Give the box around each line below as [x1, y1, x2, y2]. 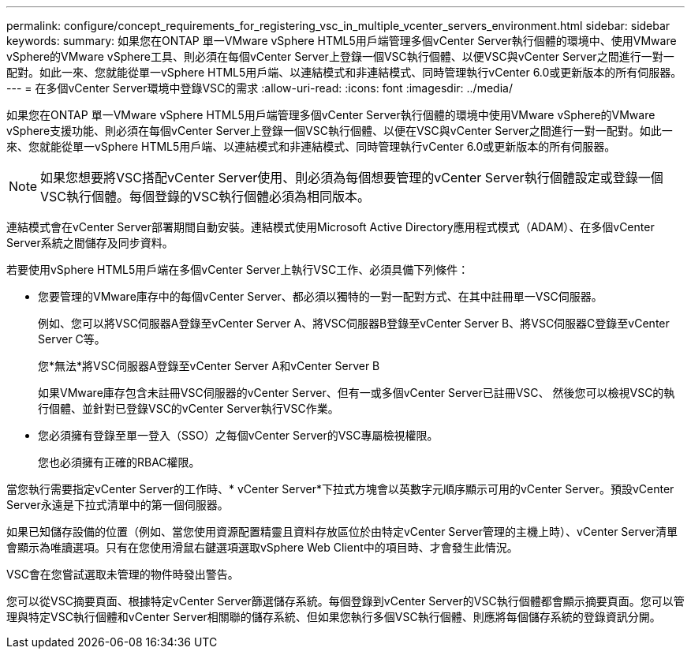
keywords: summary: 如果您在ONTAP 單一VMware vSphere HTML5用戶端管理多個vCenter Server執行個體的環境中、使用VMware [6, 34, 677, 47]
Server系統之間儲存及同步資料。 [6, 236, 174, 249]
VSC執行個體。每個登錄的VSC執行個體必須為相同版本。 [40, 189, 371, 204]
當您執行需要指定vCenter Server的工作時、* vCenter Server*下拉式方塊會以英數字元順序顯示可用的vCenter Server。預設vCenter [6, 482, 674, 496]
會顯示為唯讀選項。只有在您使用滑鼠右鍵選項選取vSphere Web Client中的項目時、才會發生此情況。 [6, 541, 518, 554]
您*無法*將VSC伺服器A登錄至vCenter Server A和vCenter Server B [38, 359, 380, 372]
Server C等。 [38, 332, 106, 346]
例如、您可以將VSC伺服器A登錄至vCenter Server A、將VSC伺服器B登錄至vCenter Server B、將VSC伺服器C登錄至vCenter [38, 316, 670, 330]
